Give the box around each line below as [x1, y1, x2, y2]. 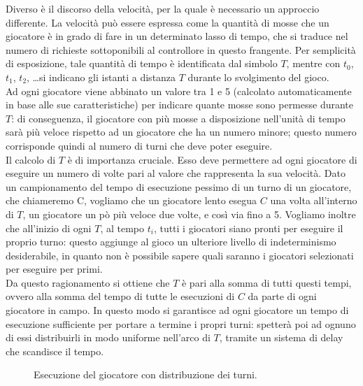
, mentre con [286, 56, 341, 71]
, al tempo [100, 220, 144, 235]
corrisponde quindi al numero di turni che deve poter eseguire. [6, 138, 273, 152]
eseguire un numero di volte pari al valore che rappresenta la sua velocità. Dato [6, 166, 346, 180]
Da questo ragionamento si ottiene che [6, 275, 170, 289]
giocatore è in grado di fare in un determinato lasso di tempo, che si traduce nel [6, 29, 348, 43]
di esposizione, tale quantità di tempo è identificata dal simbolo [6, 56, 278, 71]
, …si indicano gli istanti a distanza [27, 69, 176, 84]
